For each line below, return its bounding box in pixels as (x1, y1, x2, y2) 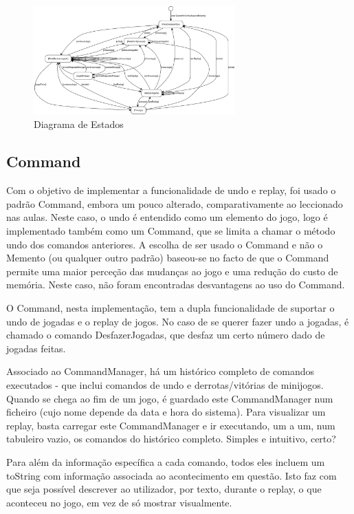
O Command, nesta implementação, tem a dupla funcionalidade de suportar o (6, 300, 335, 314)
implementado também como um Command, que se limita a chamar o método (6, 224, 335, 238)
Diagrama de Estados (34, 117, 124, 131)
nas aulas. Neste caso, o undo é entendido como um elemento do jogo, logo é (6, 210, 328, 224)
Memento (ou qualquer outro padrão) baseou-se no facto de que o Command (6, 250, 329, 265)
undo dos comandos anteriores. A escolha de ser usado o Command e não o (6, 237, 323, 251)
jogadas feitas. (6, 341, 66, 355)
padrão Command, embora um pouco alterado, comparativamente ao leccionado (6, 196, 343, 211)
